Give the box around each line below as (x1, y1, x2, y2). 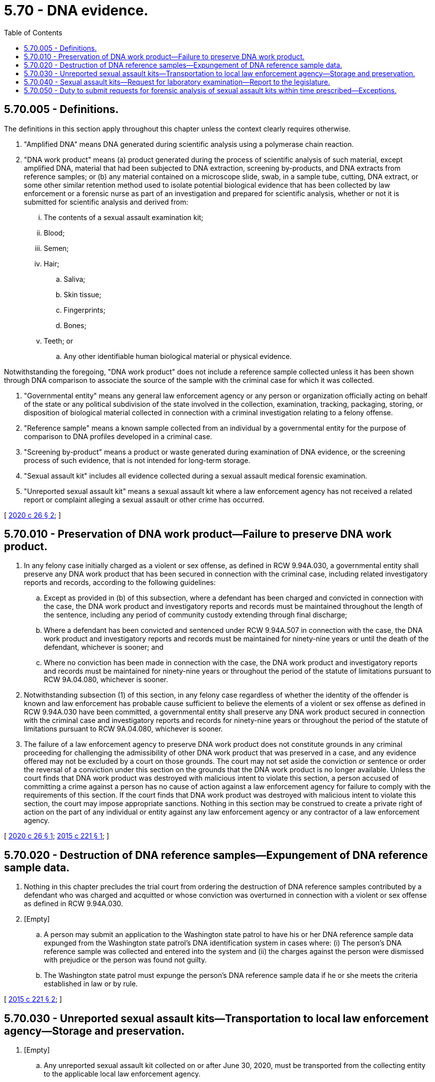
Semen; (44, 243, 69, 252)
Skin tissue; (64, 290, 101, 299)
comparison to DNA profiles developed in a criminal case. (24, 432, 212, 441)
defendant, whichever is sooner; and (44, 643, 164, 652)
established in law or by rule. (44, 979, 138, 988)
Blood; (44, 228, 65, 237)
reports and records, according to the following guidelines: (24, 578, 216, 587)
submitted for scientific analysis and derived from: (24, 197, 188, 206)
